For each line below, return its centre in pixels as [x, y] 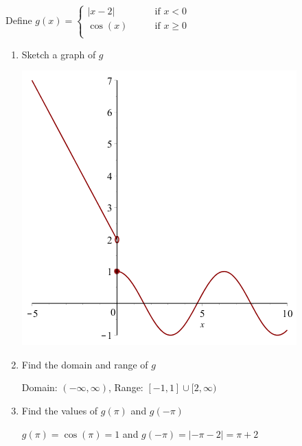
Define [19, 20]
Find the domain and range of [85, 364]
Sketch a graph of [59, 54]
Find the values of [60, 410]
